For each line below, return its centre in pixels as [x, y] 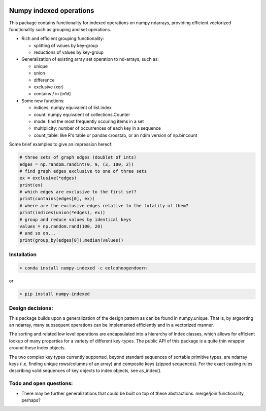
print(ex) [31, 185]
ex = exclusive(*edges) [48, 178]
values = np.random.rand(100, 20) [61, 226]
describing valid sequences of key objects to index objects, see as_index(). [85, 371]
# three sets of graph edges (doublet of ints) [78, 157]
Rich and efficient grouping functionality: [63, 38]
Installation [23, 255]
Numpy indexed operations [52, 11]
